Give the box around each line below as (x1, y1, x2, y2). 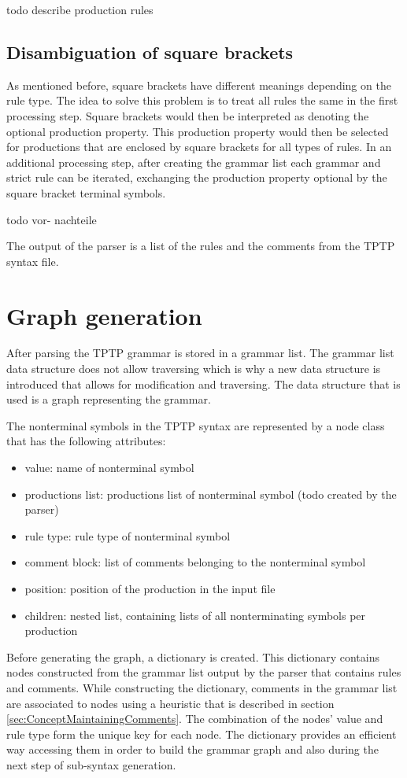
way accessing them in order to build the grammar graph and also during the (6, 741, 379, 758)
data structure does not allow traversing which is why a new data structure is (6, 360, 381, 377)
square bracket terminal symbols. (6, 184, 166, 201)
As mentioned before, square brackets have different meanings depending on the (6, 76, 391, 93)
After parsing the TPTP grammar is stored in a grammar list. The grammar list (6, 345, 394, 361)
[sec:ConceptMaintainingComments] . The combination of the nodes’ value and (6, 710, 383, 727)
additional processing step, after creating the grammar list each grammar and (6, 153, 381, 170)
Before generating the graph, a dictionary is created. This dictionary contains (6, 648, 379, 665)
